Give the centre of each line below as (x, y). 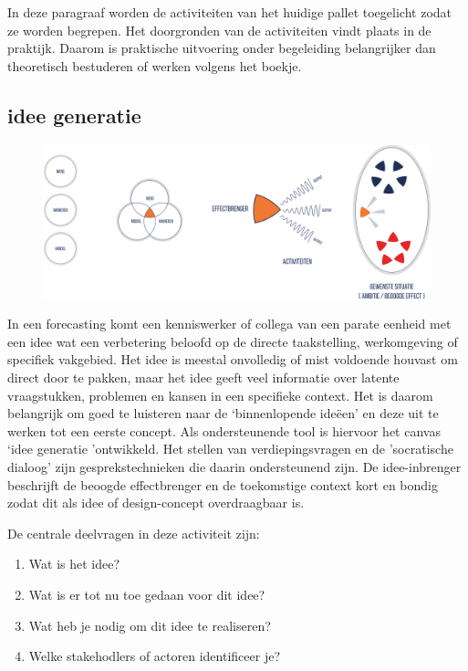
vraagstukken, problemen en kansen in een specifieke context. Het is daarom (220, 395)
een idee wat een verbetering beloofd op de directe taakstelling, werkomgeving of (233, 341)
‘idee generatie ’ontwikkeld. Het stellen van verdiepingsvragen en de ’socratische (230, 449)
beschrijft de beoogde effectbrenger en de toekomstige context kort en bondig (223, 484)
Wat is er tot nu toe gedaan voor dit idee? (147, 594)
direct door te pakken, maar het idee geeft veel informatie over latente (203, 377)
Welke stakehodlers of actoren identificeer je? (154, 656)
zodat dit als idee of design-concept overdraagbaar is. (156, 503)
